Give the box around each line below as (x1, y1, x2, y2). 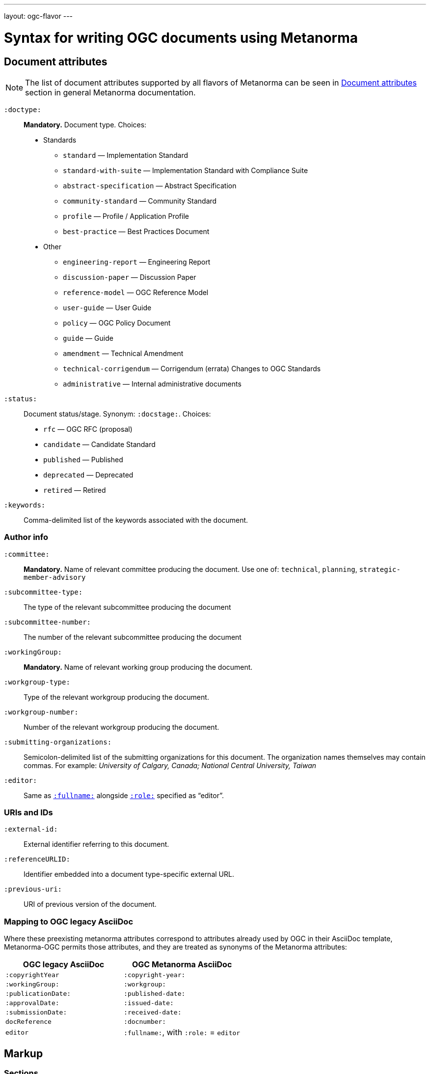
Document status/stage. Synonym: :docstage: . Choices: (24, 409, 211, 418)
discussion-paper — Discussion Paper (63, 272, 196, 281)
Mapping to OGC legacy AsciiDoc (4, 916, 134, 926)
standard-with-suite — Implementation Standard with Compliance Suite (63, 166, 308, 175)
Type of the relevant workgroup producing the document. (24, 692, 209, 701)
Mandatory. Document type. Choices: (24, 120, 147, 129)
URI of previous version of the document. (24, 900, 157, 909)
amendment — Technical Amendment (63, 349, 184, 358)
